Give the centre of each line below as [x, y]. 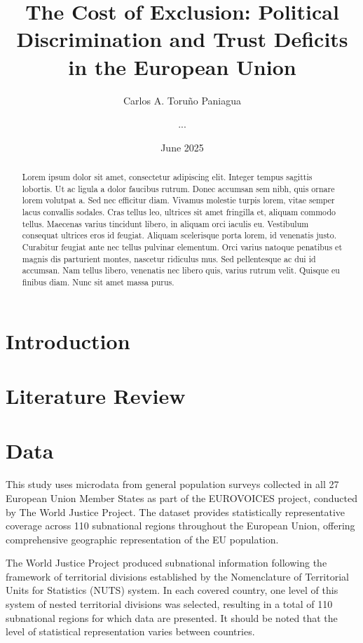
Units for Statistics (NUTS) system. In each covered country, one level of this [172, 590]
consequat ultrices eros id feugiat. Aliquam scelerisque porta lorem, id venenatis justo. [179, 235]
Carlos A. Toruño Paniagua [182, 100]
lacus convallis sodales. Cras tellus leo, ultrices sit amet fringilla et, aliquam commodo [179, 212]
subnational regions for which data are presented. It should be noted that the [172, 617]
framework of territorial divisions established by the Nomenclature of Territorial [177, 576]
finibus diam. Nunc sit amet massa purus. [98, 282]
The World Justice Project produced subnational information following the [166, 563]
